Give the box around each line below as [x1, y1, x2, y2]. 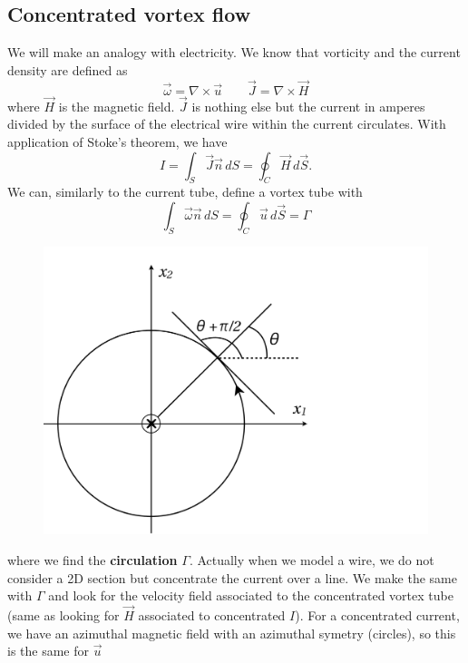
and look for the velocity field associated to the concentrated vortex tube [48, 586, 453, 605]
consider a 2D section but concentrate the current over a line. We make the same [7, 568, 457, 587]
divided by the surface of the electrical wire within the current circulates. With [7, 114, 446, 133]
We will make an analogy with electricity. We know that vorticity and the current [7, 43, 461, 62]
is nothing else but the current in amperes [191, 96, 425, 115]
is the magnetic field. [58, 96, 175, 115]
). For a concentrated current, [295, 605, 460, 624]
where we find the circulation [7, 550, 178, 569]
